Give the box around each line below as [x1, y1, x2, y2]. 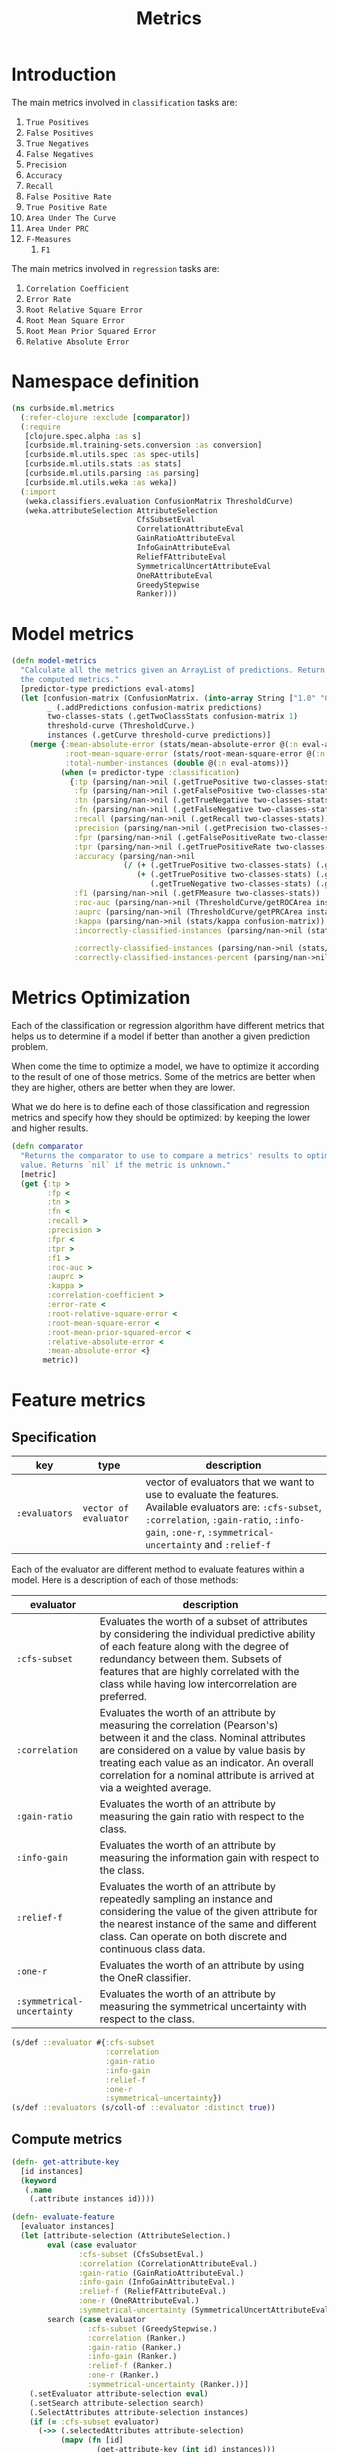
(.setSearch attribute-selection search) [29, 2398, 204, 2408]
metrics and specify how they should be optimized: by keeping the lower [11, 1112, 311, 1124]
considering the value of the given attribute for [99, 1905, 318, 1919]
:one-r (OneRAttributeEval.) [78, 2296, 200, 2306]
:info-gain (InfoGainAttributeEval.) [78, 2277, 236, 2287]
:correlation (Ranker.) [87, 2333, 187, 2343]
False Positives [25, 128, 94, 138]
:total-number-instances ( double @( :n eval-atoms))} [64, 758, 289, 768]
